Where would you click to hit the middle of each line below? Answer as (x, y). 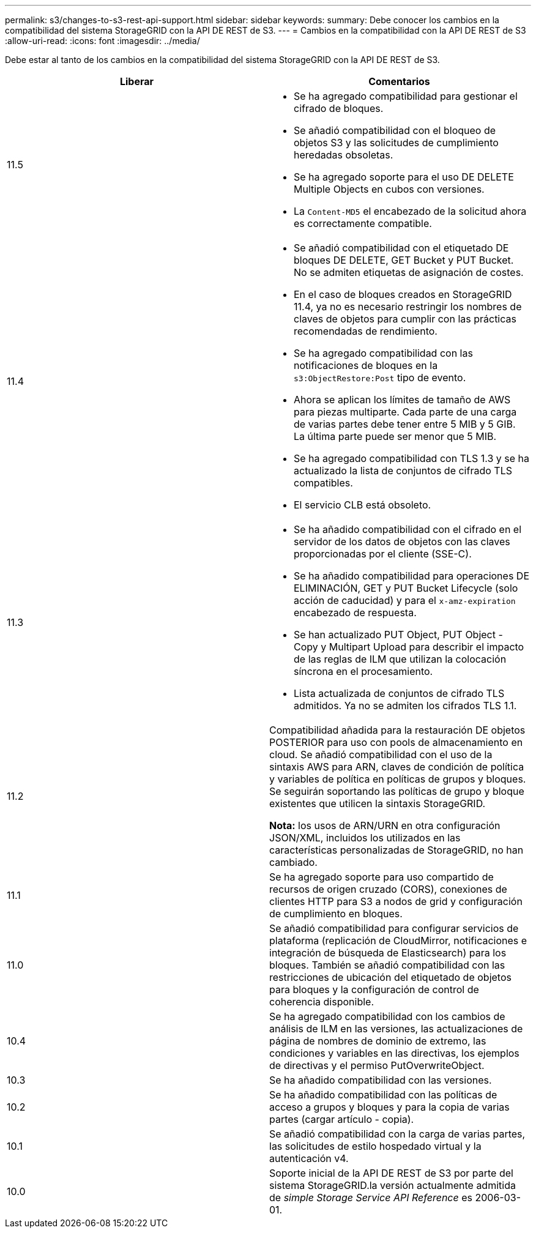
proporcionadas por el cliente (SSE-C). (383, 554)
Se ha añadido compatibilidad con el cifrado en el (408, 529)
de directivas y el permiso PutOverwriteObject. (377, 1065)
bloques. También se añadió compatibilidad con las (387, 965)
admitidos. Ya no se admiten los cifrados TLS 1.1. (405, 706)
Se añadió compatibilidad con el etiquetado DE (401, 248)
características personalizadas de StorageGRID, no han (396, 850)
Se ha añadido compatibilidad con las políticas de (383, 1095)
